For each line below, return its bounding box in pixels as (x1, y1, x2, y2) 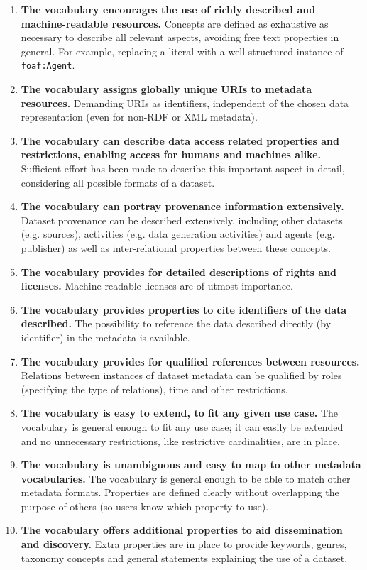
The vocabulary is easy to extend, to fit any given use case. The (21, 405, 339, 420)
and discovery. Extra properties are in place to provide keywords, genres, (21, 537, 347, 552)
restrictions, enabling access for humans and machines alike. (21, 147, 321, 162)
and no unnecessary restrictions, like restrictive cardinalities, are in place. (21, 433, 340, 448)
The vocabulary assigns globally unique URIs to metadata (21, 82, 312, 97)
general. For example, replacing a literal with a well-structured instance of (21, 43, 344, 58)
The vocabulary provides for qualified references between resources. (21, 353, 360, 368)
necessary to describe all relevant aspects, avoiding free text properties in (21, 30, 339, 45)
